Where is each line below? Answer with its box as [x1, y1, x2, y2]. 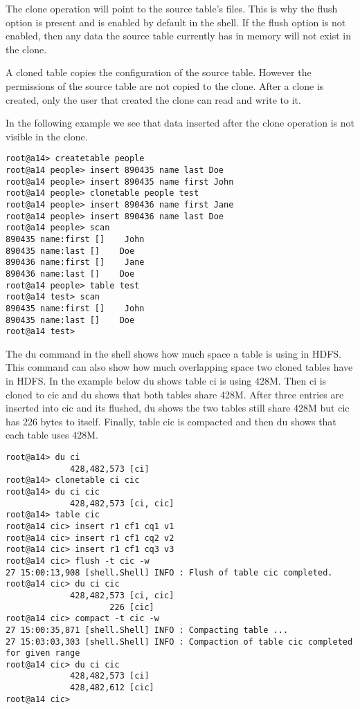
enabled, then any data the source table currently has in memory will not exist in [6, 28, 351, 43]
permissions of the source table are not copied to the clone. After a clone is [6, 78, 324, 93]
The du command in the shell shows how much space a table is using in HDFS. [6, 346, 341, 360]
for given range [6, 648, 80, 659]
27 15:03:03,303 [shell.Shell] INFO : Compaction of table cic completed [6, 636, 353, 647]
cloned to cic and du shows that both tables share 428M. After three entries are [6, 387, 344, 401]
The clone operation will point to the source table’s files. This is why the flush [6, 1, 338, 15]
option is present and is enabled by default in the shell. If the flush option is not [6, 15, 346, 29]
